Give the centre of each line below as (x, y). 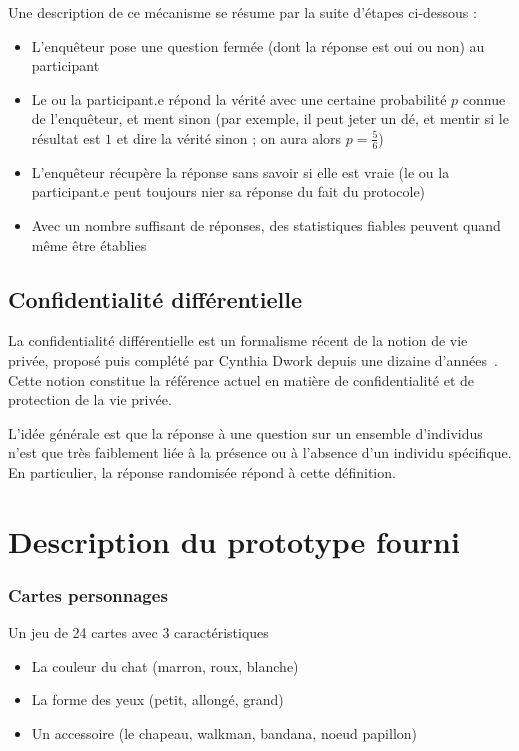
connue (484, 98)
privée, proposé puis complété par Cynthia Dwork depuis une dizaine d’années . (253, 359)
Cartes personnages (88, 594)
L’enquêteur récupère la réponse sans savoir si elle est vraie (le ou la (240, 171)
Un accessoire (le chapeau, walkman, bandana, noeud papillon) (224, 732)
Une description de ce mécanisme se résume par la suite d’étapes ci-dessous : (242, 12)
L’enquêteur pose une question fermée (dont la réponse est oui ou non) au (258, 45)
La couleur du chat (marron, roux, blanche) (165, 665)
